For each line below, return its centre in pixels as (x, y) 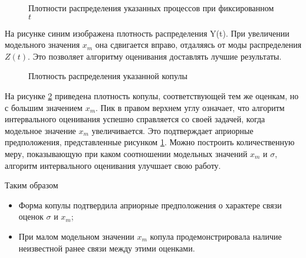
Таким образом (32, 185)
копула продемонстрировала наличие (216, 236)
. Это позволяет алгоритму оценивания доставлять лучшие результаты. (155, 56)
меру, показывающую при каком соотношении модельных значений (126, 153)
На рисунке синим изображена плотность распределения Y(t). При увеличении (147, 33)
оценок (31, 216)
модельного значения (42, 45)
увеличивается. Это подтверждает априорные (172, 130)
